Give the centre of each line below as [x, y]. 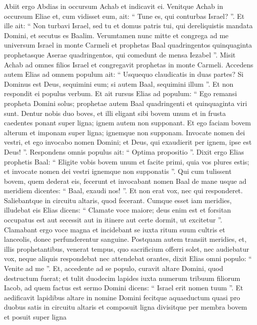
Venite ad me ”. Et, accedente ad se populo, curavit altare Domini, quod [114, 268]
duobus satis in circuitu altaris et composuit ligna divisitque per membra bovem [126, 307]
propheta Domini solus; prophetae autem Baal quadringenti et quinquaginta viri [126, 103]
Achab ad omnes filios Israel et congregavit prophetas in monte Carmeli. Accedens [129, 64]
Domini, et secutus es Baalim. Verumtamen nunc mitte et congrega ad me [116, 35]
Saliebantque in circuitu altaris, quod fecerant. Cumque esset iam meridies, [118, 200]
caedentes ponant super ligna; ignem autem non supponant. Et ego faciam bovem [128, 123]
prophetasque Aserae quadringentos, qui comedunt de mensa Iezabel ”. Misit [120, 54]
